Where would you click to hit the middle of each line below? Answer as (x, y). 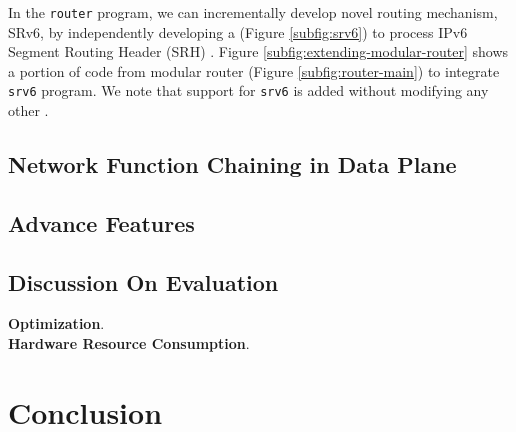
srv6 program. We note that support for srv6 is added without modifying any (248, 90)
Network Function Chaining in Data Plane (232, 164)
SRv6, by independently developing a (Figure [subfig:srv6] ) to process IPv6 (238, 31)
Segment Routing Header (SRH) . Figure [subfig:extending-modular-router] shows (258, 51)
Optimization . (56, 323)
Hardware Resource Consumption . (129, 343)
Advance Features (101, 222)
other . (28, 110)
